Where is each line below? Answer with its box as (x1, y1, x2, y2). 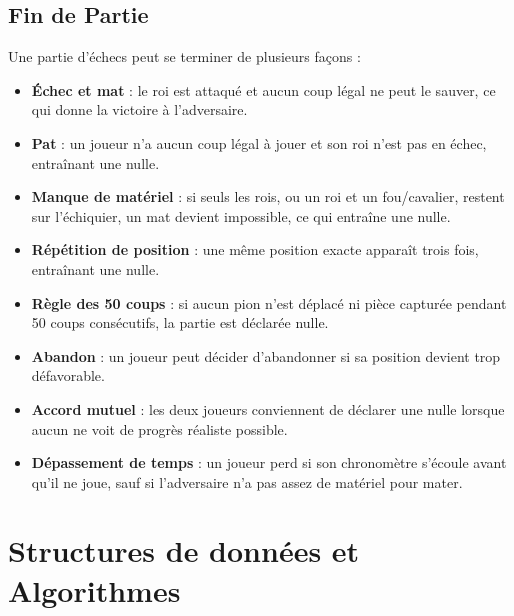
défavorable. (31, 365, 105, 386)
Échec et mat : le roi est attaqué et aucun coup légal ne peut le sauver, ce (31, 79, 496, 100)
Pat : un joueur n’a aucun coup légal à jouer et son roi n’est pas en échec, (31, 132, 487, 153)
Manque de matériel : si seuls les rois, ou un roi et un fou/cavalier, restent (31, 186, 505, 207)
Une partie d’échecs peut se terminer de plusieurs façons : (8, 46, 361, 67)
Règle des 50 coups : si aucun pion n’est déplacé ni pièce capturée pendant (31, 292, 507, 313)
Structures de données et (8, 530, 360, 571)
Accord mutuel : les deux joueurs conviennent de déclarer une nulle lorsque (31, 398, 505, 419)
